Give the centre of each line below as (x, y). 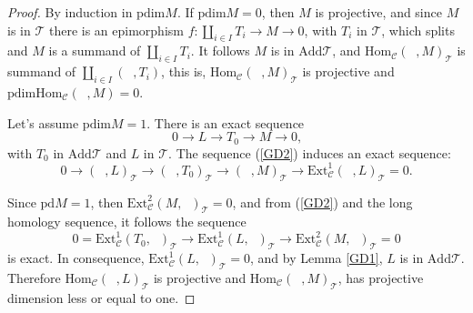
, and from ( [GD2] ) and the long (322, 202)
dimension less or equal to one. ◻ (101, 297)
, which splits (418, 30)
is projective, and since (378, 12)
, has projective (381, 278)
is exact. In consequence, (76, 258)
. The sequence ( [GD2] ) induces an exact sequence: (310, 152)
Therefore (34, 278)
